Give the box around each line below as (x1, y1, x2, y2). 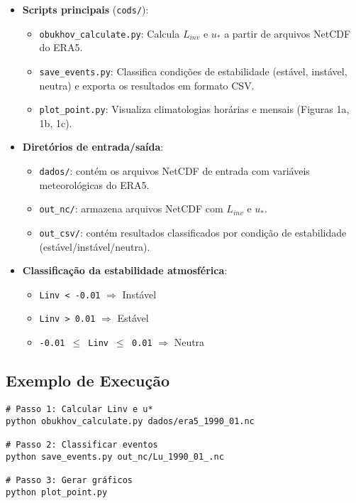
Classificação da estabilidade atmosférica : (22, 263, 228, 278)
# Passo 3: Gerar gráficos (6, 475, 133, 485)
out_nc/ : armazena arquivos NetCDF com (39, 201, 223, 216)
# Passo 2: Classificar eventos (6, 439, 158, 450)
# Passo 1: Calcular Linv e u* (6, 404, 153, 414)
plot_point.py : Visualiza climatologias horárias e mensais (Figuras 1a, (39, 102, 350, 117)
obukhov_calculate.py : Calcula (39, 26, 180, 40)
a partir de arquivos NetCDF (224, 26, 351, 40)
